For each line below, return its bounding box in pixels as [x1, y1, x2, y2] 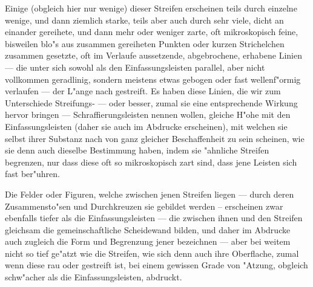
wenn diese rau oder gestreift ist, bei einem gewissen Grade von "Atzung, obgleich [5, 259, 308, 271]
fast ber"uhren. [5, 167, 60, 180]
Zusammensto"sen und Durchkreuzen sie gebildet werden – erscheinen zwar [5, 199, 283, 212]
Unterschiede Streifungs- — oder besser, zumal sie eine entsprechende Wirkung [5, 96, 298, 109]
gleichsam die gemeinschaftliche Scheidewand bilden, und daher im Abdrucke [5, 223, 291, 236]
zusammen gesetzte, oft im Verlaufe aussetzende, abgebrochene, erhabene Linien [5, 49, 302, 62]
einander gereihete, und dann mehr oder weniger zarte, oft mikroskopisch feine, [5, 25, 298, 38]
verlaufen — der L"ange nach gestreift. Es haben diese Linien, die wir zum [5, 85, 281, 97]
